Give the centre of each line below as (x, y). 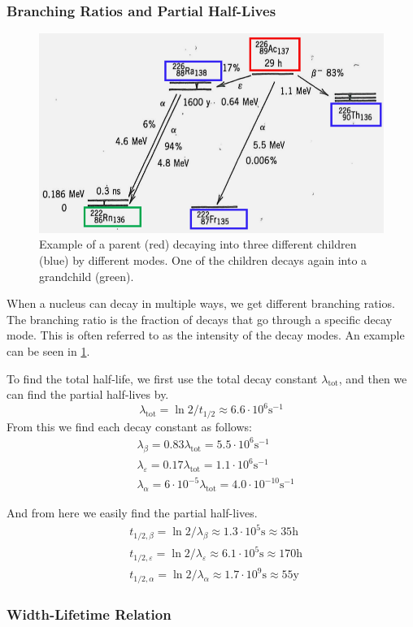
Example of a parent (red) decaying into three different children (198, 244)
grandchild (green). (87, 276)
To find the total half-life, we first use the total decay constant (162, 378)
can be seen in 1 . (48, 350)
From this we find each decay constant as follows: (129, 426)
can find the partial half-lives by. (88, 394)
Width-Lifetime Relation (89, 614)
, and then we (373, 378)
